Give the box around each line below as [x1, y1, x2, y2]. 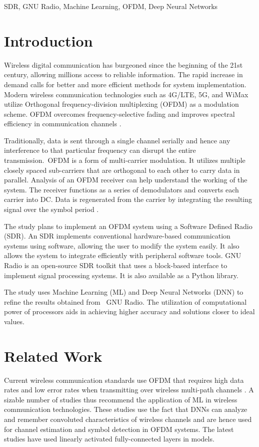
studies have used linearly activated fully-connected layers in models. [4, 433, 214, 444]
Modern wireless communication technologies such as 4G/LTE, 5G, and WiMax [4, 89, 248, 99]
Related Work [4, 345, 102, 366]
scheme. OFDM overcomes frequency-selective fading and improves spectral [4, 108, 235, 119]
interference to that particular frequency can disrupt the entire [4, 145, 196, 155]
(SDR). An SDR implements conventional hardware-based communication [4, 231, 230, 241]
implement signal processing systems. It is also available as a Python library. [4, 270, 238, 280]
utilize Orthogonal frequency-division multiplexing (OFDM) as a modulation [4, 99, 239, 109]
